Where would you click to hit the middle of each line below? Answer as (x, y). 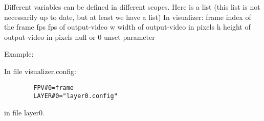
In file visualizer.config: (40, 71)
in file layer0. (24, 112)
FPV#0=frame (54, 88)
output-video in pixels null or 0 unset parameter (80, 37)
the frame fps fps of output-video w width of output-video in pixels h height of (127, 27)
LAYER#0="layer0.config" (75, 96)
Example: (19, 54)
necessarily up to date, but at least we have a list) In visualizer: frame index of (128, 17)
